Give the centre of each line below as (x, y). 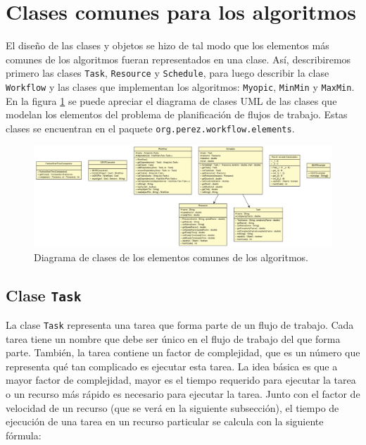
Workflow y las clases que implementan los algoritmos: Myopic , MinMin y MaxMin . (180, 86)
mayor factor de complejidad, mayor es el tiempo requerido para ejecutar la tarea (181, 380)
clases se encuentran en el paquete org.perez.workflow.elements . (150, 128)
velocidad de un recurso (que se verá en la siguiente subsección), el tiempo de (172, 407)
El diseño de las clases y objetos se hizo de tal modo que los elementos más (168, 45)
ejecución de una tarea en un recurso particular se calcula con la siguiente (165, 421)
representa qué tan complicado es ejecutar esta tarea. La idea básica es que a (172, 366)
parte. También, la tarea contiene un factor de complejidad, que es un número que (183, 352)
